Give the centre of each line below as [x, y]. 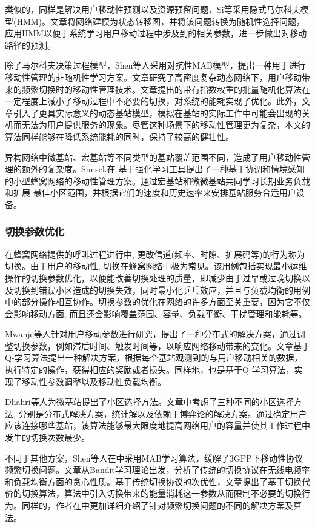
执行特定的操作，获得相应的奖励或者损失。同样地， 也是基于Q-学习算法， [150, 370]
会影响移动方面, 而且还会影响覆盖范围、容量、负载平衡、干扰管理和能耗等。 [156, 313]
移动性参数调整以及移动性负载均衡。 [94, 381]
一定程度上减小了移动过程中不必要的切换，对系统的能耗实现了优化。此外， [153, 101]
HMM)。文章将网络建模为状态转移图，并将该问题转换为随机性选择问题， [161, 21]
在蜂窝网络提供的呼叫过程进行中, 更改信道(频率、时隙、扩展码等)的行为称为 [155, 254]
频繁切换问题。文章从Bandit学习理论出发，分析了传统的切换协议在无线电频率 [157, 470]
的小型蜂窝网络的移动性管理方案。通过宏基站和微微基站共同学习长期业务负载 [157, 180]
